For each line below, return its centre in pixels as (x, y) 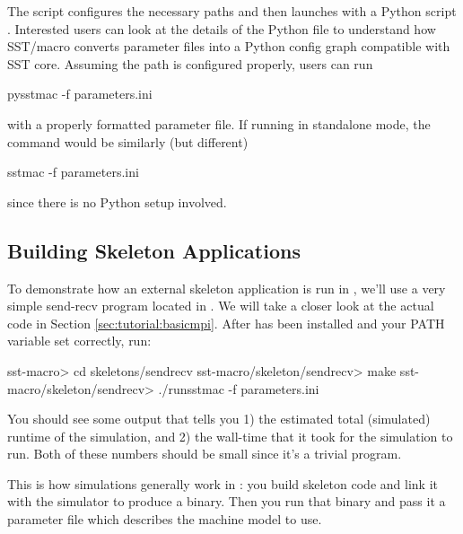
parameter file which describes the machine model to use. (165, 519)
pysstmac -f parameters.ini (80, 94)
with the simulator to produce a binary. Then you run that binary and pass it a (227, 501)
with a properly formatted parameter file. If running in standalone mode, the (219, 123)
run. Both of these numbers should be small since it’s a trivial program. (205, 454)
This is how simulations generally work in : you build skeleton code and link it (223, 483)
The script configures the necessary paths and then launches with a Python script (232, 11)
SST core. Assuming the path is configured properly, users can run (190, 63)
